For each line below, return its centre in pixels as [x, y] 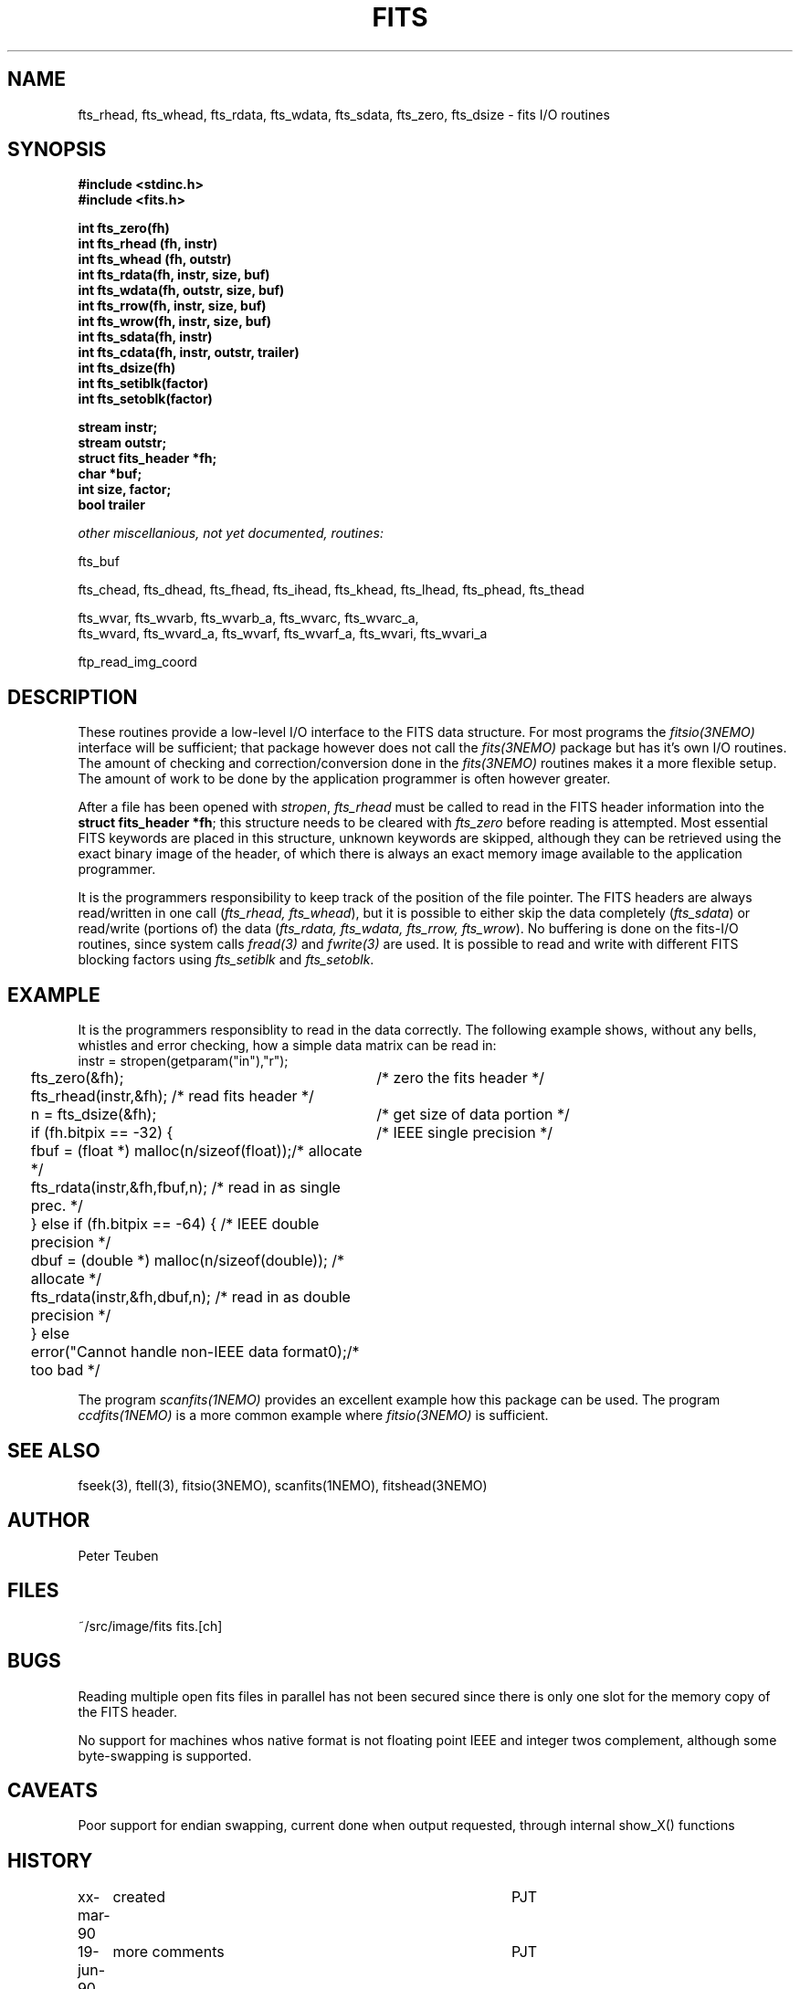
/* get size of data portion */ [473, 1115]
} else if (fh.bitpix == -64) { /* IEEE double [175, 1224]
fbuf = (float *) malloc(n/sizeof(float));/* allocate [196, 1151]
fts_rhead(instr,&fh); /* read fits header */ [172, 1096]
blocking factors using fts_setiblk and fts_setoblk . [226, 960]
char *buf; [110, 474]
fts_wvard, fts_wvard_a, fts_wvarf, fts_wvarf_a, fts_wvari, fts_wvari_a [283, 634]
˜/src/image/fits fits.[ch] [150, 1626]
